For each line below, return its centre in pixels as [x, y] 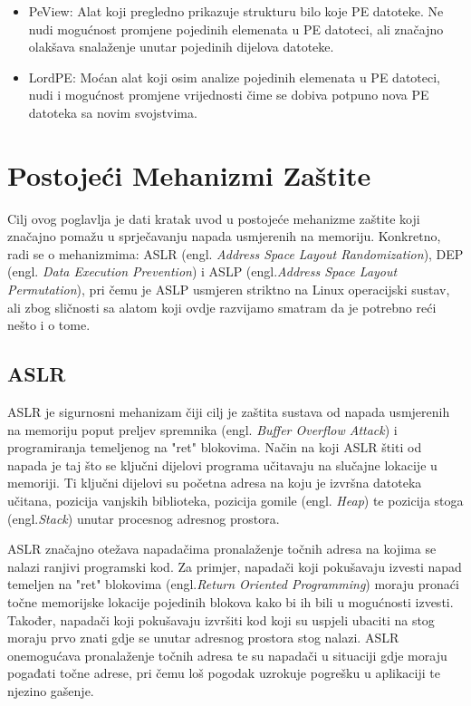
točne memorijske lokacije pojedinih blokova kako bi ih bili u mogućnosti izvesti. [231, 601]
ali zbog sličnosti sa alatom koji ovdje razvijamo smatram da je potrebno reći [222, 307]
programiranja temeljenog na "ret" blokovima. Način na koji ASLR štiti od [215, 447]
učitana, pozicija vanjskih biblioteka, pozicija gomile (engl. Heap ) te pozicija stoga [235, 501]
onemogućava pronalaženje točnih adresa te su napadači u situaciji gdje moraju [227, 655]
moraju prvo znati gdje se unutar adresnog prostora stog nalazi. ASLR [203, 638]
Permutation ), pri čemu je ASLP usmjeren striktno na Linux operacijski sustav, [229, 290]
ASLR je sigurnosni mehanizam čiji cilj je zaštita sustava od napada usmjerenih [229, 412]
